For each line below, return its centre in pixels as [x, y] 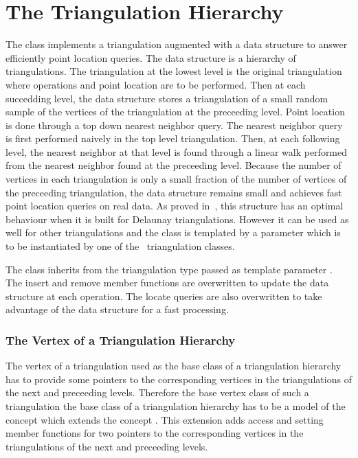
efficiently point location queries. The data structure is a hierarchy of [151, 57]
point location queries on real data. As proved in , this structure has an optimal [175, 206]
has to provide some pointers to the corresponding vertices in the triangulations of [179, 379]
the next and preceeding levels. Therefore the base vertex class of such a [157, 392]
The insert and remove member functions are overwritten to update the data [167, 283]
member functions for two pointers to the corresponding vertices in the [155, 433]
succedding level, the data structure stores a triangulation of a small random [167, 98]
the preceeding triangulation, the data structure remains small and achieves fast [174, 192]
